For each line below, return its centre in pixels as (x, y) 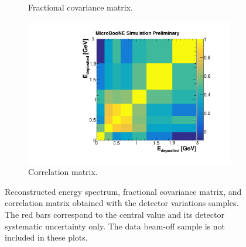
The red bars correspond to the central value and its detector (115, 215)
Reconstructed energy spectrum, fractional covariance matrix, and (123, 191)
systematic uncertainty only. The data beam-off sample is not (115, 226)
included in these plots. (46, 237)
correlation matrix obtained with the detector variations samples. (122, 203)
